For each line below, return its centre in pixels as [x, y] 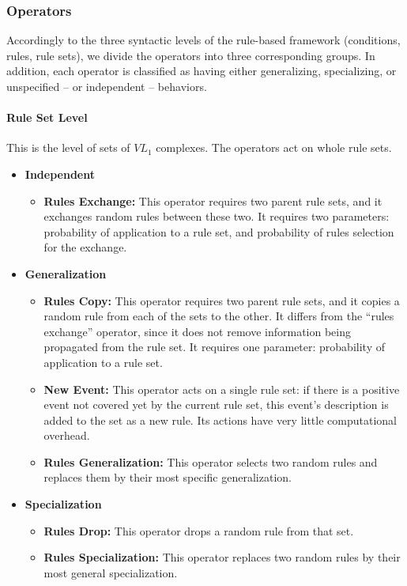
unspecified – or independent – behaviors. [107, 86]
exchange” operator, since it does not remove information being [198, 331]
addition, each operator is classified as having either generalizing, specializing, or [202, 71]
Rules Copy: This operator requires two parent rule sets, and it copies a [222, 300]
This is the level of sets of [68, 147]
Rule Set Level [47, 117]
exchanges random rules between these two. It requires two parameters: [217, 216]
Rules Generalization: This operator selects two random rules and [211, 461]
